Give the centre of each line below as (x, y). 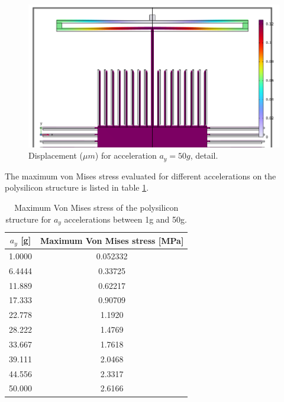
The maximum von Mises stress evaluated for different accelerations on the (141, 176)
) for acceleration (126, 155)
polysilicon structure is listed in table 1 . (77, 187)
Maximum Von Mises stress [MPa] (112, 240)
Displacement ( (56, 155)
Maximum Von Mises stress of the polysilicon (96, 208)
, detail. (204, 155)
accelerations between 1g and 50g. (125, 219)
